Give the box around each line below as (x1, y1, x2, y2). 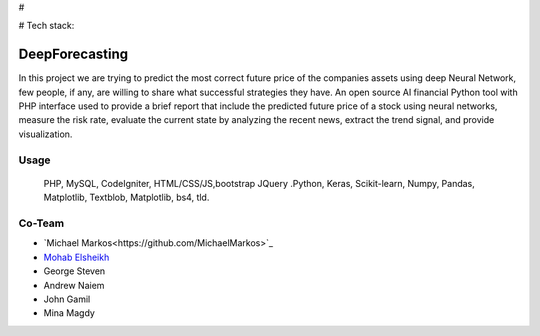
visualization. (18, 128, 73, 140)
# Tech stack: (18, 20, 75, 32)
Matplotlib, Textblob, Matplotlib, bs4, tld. (43, 191, 210, 204)
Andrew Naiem (43, 279, 105, 291)
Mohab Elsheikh (43, 251, 110, 263)
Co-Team (18, 216, 65, 230)
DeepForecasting (18, 46, 129, 63)
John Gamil (43, 293, 91, 305)
